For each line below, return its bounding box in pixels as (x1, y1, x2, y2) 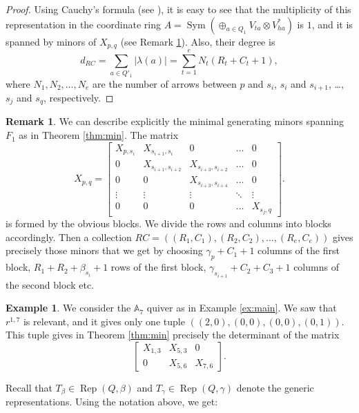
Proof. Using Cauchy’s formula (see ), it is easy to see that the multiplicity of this (6, 2, 351, 16)
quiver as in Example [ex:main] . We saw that (146, 300, 337, 315)
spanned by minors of (6, 34, 97, 48)
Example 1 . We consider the (6, 300, 131, 315)
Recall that (6, 381, 52, 394)
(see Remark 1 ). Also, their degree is (120, 34, 275, 48)
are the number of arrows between (93, 76, 237, 90)
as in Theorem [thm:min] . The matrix (19, 128, 179, 142)
